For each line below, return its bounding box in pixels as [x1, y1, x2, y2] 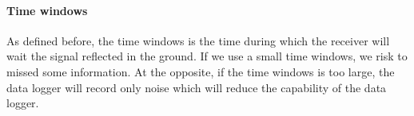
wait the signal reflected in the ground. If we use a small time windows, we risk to [6, 48, 408, 64]
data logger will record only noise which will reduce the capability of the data [6, 79, 387, 95]
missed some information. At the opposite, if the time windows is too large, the [6, 63, 395, 79]
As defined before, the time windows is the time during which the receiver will [6, 32, 390, 48]
